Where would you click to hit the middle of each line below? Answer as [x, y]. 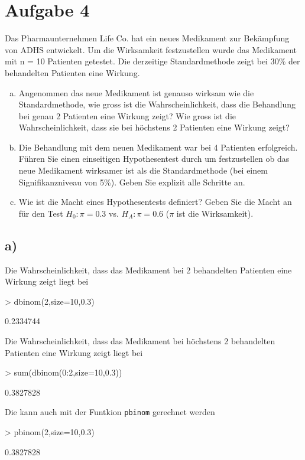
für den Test [41, 213]
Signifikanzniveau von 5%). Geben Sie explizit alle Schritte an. [132, 182]
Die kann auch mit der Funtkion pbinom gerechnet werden [110, 412]
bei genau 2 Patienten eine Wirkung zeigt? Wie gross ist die [127, 115]
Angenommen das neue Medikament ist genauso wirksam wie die [136, 92]
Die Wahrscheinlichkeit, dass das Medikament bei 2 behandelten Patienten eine [148, 270]
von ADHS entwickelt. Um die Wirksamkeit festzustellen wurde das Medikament [151, 49]
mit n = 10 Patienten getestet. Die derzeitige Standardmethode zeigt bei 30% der [152, 61]
